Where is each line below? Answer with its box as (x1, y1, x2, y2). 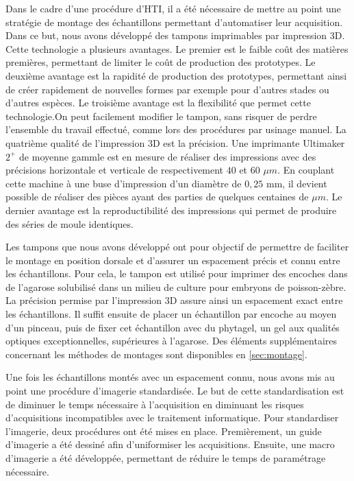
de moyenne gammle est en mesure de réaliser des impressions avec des (19, 149, 316, 163)
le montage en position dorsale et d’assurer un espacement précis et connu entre (5, 253, 340, 267)
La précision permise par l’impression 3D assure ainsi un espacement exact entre (5, 293, 343, 307)
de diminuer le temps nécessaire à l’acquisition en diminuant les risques (5, 397, 304, 411)
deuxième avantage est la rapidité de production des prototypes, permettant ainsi (5, 68, 347, 82)
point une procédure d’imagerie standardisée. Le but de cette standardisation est (5, 384, 344, 398)
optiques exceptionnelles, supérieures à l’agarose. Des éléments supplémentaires (5, 333, 337, 348)
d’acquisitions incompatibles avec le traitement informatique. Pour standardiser (5, 410, 339, 425)
